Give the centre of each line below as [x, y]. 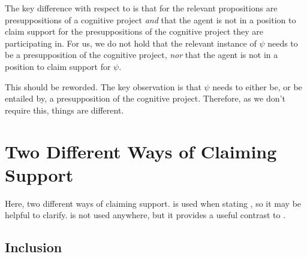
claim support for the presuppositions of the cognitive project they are [134, 31]
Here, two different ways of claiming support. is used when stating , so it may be [153, 203]
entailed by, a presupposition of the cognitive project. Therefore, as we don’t [145, 98]
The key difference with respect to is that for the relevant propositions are [141, 8]
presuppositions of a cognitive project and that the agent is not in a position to [151, 19]
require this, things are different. [64, 110]
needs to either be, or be [257, 86]
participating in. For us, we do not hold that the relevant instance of [131, 43]
